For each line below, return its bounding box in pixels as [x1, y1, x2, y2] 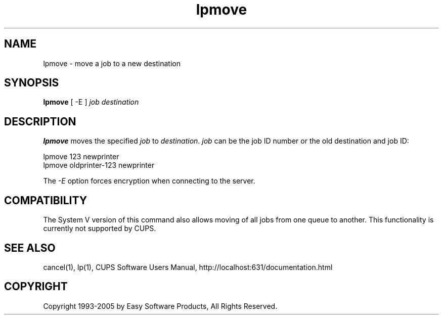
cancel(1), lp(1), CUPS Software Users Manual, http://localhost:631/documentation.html [43, 262, 333, 271]
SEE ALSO [4, 241, 56, 254]
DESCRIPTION [4, 115, 76, 128]
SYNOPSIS [4, 76, 59, 89]
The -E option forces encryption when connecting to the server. [43, 176, 255, 186]
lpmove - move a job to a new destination [43, 59, 181, 68]
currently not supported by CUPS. [43, 224, 156, 233]
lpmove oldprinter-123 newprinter [43, 161, 155, 170]
